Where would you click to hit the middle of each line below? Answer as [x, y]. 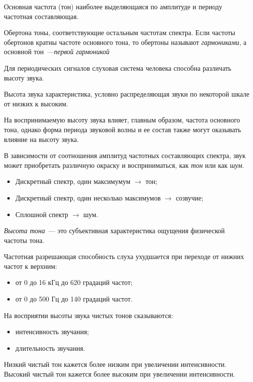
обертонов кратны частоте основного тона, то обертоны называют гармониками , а [125, 42]
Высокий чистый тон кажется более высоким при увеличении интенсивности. [120, 374]
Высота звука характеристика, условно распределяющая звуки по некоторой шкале [127, 94]
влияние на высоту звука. [41, 139]
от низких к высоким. [36, 103]
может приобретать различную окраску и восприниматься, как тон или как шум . [124, 165]
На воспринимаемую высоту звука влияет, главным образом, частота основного [122, 120]
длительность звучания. [50, 348]
